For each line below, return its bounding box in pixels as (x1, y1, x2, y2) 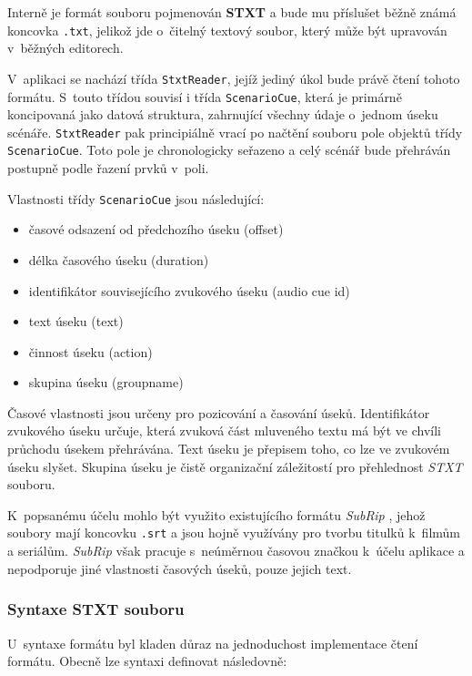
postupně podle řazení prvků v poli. (7, 159, 209, 178)
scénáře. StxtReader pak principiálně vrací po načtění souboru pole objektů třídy (7, 122, 463, 141)
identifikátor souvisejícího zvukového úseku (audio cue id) (28, 281, 350, 300)
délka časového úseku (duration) (28, 250, 209, 269)
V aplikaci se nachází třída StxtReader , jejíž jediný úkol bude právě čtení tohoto (7, 68, 460, 87)
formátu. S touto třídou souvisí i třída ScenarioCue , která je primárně (7, 87, 402, 106)
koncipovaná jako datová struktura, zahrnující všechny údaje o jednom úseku (7, 105, 438, 124)
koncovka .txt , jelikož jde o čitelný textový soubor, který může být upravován (7, 20, 447, 39)
